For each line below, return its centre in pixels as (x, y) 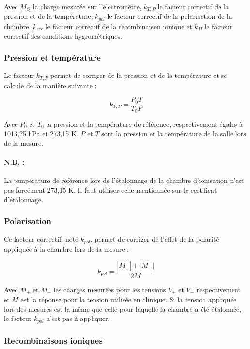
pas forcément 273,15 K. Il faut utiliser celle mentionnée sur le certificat (110, 190)
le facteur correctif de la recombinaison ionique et (119, 26)
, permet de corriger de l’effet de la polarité (155, 239)
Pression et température (52, 57)
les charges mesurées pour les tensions (110, 289)
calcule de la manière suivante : (50, 85)
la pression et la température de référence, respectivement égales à (144, 124)
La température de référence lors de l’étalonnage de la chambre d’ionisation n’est (124, 180)
